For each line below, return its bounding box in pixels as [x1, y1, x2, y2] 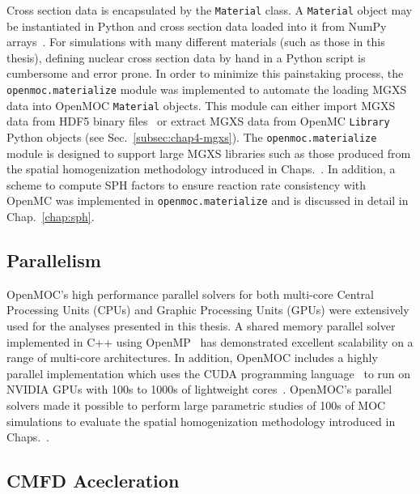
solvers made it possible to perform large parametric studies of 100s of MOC [6, 397, 386, 414]
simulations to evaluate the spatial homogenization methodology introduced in [6, 412, 396, 429]
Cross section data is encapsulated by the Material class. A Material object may [6, 2, 413, 18]
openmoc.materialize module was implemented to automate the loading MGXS [6, 81, 407, 98]
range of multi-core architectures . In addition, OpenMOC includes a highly [6, 349, 378, 366]
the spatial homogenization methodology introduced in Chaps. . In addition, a [6, 160, 396, 177]
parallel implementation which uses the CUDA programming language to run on [6, 364, 411, 381]
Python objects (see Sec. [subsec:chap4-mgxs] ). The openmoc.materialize [6, 129, 377, 145]
